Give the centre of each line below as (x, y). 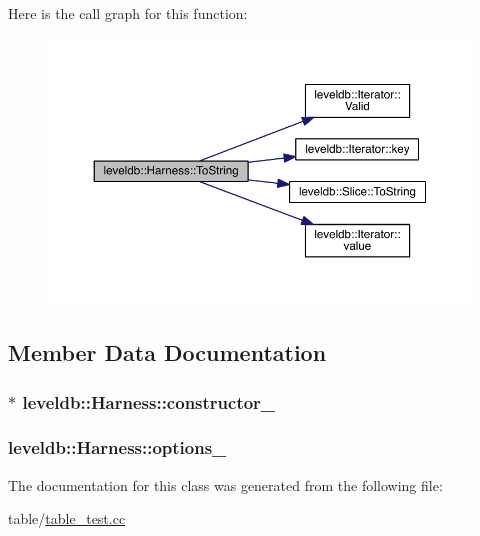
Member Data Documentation (167, 352)
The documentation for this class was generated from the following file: (225, 484)
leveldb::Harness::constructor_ (149, 401)
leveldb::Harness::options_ (117, 447)
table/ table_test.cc (67, 518)
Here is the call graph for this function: (128, 13)
